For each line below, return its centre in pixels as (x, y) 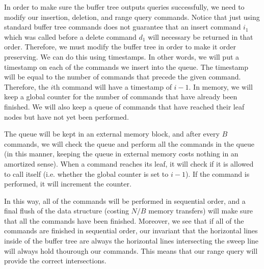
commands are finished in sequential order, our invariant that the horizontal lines (131, 231)
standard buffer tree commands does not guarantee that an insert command (123, 27)
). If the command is (217, 173)
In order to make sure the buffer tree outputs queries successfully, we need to (124, 7)
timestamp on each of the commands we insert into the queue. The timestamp (126, 66)
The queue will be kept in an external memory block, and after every (112, 134)
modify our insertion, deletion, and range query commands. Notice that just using (132, 17)
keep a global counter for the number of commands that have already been (121, 97)
